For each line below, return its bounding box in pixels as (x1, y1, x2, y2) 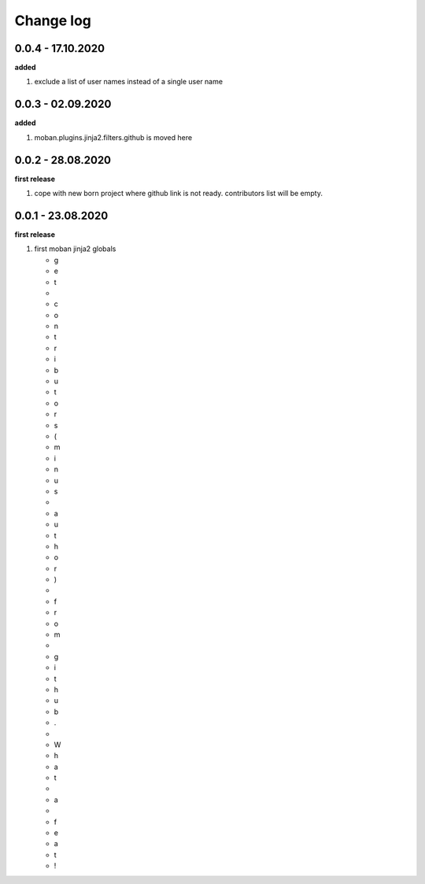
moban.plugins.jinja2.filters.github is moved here (34, 132, 193, 142)
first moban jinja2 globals (34, 244, 116, 253)
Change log (14, 12, 92, 29)
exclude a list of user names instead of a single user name (34, 77, 224, 87)
